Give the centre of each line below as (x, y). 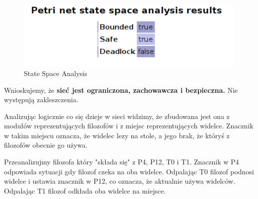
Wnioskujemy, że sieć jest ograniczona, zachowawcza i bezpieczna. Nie (121, 90)
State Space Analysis (56, 73)
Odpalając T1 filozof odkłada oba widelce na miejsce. (85, 190)
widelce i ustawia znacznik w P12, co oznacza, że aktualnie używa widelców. (120, 181)
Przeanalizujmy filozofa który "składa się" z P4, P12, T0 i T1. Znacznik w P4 (122, 162)
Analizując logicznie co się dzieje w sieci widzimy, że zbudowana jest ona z (117, 116)
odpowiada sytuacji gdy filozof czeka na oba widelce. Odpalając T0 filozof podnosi (129, 171)
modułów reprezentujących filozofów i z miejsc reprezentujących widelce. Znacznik (129, 126)
